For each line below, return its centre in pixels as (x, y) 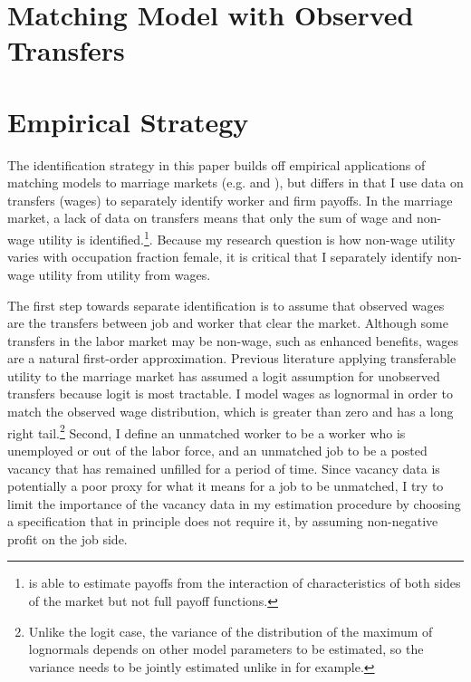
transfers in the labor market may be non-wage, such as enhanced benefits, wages (233, 340)
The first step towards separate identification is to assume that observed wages (226, 305)
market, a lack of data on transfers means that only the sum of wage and (210, 218)
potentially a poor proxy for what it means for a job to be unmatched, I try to (226, 486)
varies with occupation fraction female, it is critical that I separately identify (220, 257)
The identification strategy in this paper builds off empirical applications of (216, 164)
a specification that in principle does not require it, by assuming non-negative (223, 521)
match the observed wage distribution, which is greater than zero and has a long (231, 412)
